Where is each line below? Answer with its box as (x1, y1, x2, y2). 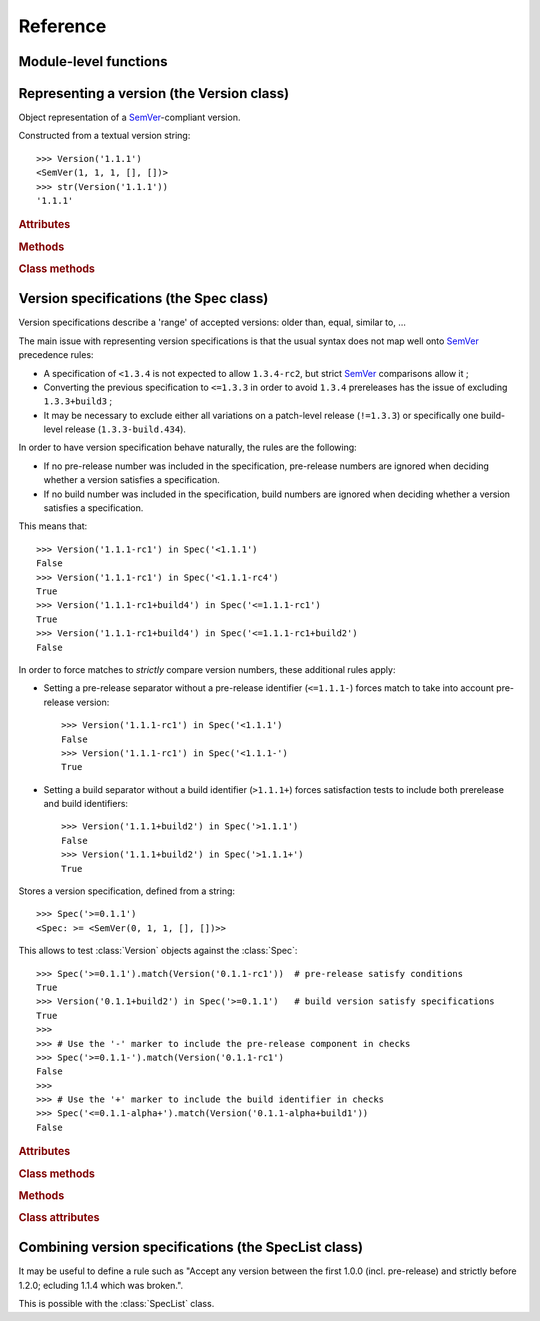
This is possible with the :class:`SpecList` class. (18, 1298, 215, 1310)
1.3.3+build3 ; (43, 395, 113, 407)
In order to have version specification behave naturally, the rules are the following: (18, 441, 357, 454)
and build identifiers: (43, 798, 129, 810)
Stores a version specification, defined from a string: (18, 885, 235, 897)
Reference (18, 15, 107, 37)
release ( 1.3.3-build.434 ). (65, 423, 187, 435)
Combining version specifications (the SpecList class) (18, 1239, 364, 1256)
